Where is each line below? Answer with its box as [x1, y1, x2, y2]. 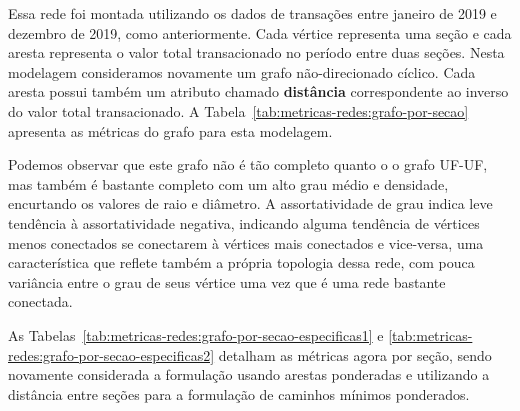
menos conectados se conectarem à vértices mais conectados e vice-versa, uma [8, 232, 484, 253]
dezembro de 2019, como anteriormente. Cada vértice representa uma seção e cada [8, 22, 512, 43]
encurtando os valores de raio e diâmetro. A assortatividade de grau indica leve [8, 193, 493, 214]
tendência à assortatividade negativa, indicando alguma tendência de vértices [8, 212, 480, 233]
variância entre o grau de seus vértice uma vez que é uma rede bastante [8, 271, 446, 292]
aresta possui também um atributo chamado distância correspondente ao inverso [8, 81, 509, 102]
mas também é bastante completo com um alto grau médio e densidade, [8, 173, 449, 194]
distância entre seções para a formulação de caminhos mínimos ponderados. [8, 383, 470, 404]
